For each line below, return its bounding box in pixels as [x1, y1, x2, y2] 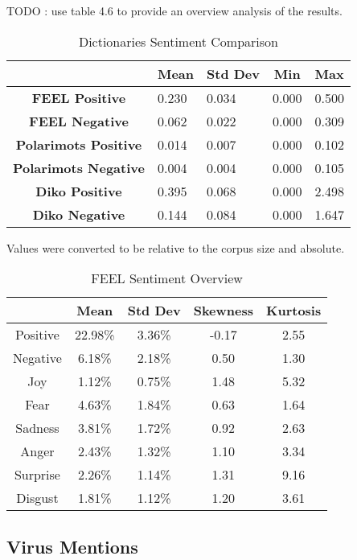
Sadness [15, 418, 59, 438]
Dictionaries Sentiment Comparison [78, 31, 278, 51]
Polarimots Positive [15, 134, 142, 154]
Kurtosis [266, 301, 322, 320]
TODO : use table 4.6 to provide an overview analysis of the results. [6, 2, 343, 19]
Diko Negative [32, 204, 125, 224]
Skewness [193, 301, 253, 320]
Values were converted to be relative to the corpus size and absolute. [6, 239, 345, 256]
